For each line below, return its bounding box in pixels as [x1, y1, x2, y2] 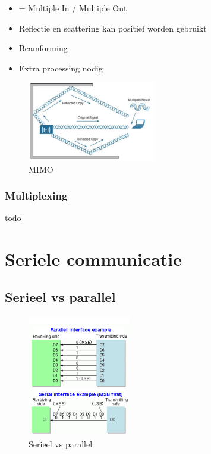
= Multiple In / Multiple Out [18, 2, 127, 14]
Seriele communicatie [5, 247, 182, 271]
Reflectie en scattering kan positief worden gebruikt [18, 21, 207, 34]
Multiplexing [5, 188, 68, 203]
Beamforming [18, 42, 68, 54]
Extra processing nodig [18, 61, 103, 74]
